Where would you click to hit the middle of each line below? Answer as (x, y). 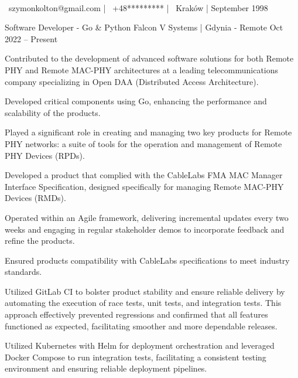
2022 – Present (31, 38)
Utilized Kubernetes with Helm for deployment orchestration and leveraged (140, 345)
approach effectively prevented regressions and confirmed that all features (136, 314)
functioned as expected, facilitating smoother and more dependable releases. (141, 326)
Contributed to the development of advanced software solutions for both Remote (149, 58)
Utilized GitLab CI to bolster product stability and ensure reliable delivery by (145, 291)
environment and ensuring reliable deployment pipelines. (106, 368)
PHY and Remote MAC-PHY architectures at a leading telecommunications (142, 69)
